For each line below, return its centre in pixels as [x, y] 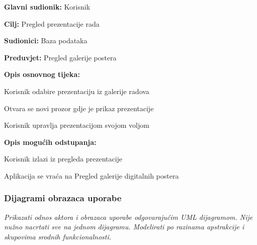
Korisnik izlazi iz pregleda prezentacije [63, 159]
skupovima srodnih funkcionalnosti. [58, 236]
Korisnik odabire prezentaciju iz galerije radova [77, 91]
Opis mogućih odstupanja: [50, 142]
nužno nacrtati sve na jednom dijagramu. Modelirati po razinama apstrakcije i [124, 227]
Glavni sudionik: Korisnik [47, 7]
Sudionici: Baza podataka [46, 40]
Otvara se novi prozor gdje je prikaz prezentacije [79, 108]
